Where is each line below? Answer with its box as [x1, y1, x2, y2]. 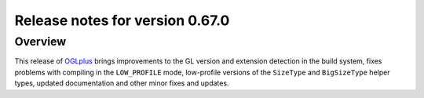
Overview [14, 34, 67, 49]
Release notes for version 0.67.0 [14, 12, 230, 29]
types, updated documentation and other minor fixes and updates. [14, 78, 229, 88]
